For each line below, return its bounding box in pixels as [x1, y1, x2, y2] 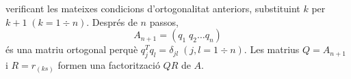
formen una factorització [57, 57, 160, 72]
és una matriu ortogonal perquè [5, 42, 138, 57]
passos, [149, 14, 179, 29]
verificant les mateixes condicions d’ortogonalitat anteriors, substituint [5, 1, 300, 15]
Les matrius [250, 42, 300, 57]
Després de [92, 14, 138, 29]
